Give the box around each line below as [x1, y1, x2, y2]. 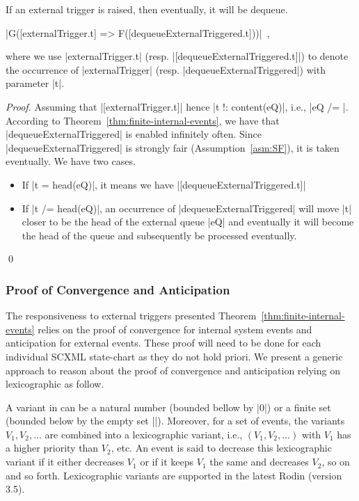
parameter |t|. [6, 76, 65, 90]
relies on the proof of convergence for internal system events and [38, 321, 312, 336]
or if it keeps [140, 454, 194, 469]
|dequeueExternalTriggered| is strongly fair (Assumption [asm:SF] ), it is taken [6, 140, 340, 154]
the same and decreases [209, 454, 309, 469]
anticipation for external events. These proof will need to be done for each [6, 335, 321, 350]
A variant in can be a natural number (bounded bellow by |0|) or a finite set [6, 399, 331, 414]
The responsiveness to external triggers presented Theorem [6, 308, 257, 323]
